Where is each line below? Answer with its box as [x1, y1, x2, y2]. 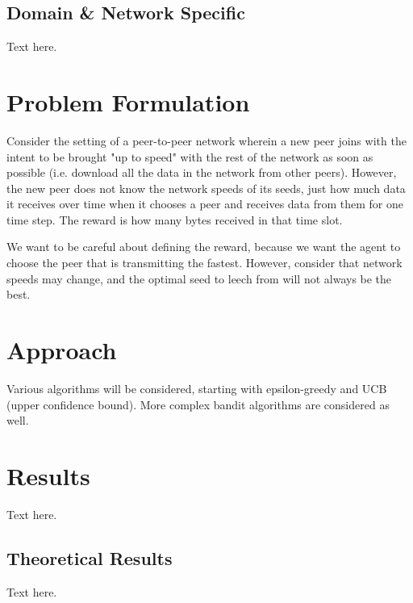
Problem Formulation [6, 85, 250, 118]
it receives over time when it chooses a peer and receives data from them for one [6, 195, 404, 212]
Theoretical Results [6, 545, 173, 570]
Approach [6, 333, 117, 366]
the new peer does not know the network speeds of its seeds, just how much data [6, 179, 406, 196]
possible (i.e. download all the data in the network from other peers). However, [6, 164, 397, 181]
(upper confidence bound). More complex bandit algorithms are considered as [6, 396, 390, 412]
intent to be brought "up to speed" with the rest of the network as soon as [6, 148, 373, 165]
